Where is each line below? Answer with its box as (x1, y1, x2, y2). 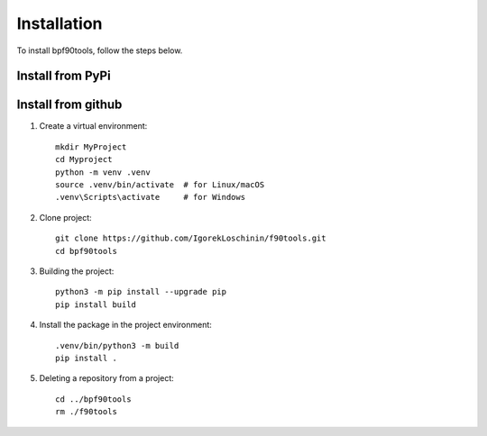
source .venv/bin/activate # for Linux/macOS (55, 180, 265, 190)
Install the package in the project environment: (39, 320, 212, 331)
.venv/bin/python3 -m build (55, 341, 179, 350)
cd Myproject (55, 154, 113, 165)
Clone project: (39, 212, 92, 223)
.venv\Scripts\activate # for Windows (55, 192, 246, 203)
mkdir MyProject (55, 141, 127, 152)
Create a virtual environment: (39, 121, 148, 132)
